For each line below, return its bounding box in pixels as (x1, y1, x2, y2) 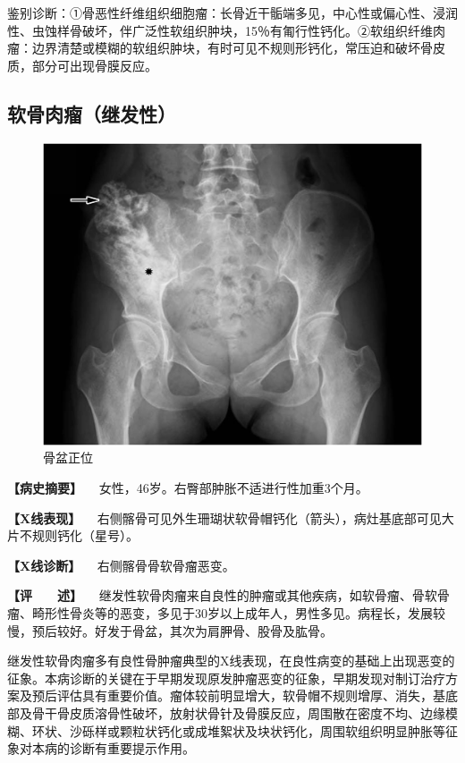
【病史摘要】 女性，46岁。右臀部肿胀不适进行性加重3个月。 (7, 479, 368, 497)
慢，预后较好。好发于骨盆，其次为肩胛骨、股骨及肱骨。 (7, 621, 333, 640)
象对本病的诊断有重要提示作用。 (7, 739, 195, 758)
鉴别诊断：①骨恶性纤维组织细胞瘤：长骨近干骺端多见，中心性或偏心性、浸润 (7, 4, 458, 21)
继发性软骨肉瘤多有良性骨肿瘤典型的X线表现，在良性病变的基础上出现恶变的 (7, 651, 455, 670)
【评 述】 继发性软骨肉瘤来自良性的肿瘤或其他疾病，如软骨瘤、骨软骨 (7, 586, 450, 605)
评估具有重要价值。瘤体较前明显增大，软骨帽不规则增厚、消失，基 (56, 686, 445, 705)
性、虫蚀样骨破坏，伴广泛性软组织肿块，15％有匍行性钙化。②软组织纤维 (7, 21, 433, 39)
